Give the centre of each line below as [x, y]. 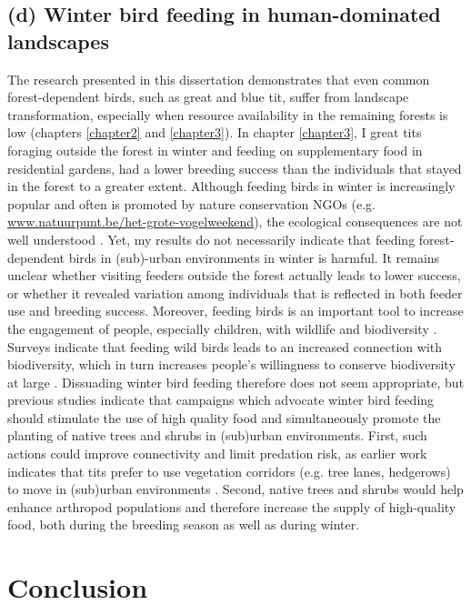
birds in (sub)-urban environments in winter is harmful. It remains [254, 257]
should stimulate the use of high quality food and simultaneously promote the [224, 417]
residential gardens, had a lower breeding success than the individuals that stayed [235, 168]
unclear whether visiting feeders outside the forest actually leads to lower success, [234, 275]
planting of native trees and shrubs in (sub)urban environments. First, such [217, 435]
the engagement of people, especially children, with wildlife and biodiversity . [222, 328]
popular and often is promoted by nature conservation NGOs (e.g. [191, 203]
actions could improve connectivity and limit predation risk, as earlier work [217, 454]
